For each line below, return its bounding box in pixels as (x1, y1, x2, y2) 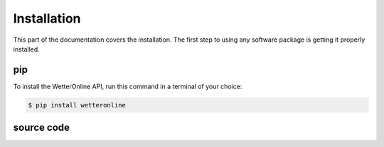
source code (13, 122, 70, 134)
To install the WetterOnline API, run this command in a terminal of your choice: (13, 82, 242, 90)
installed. (13, 45, 41, 53)
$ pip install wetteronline (28, 101, 126, 109)
